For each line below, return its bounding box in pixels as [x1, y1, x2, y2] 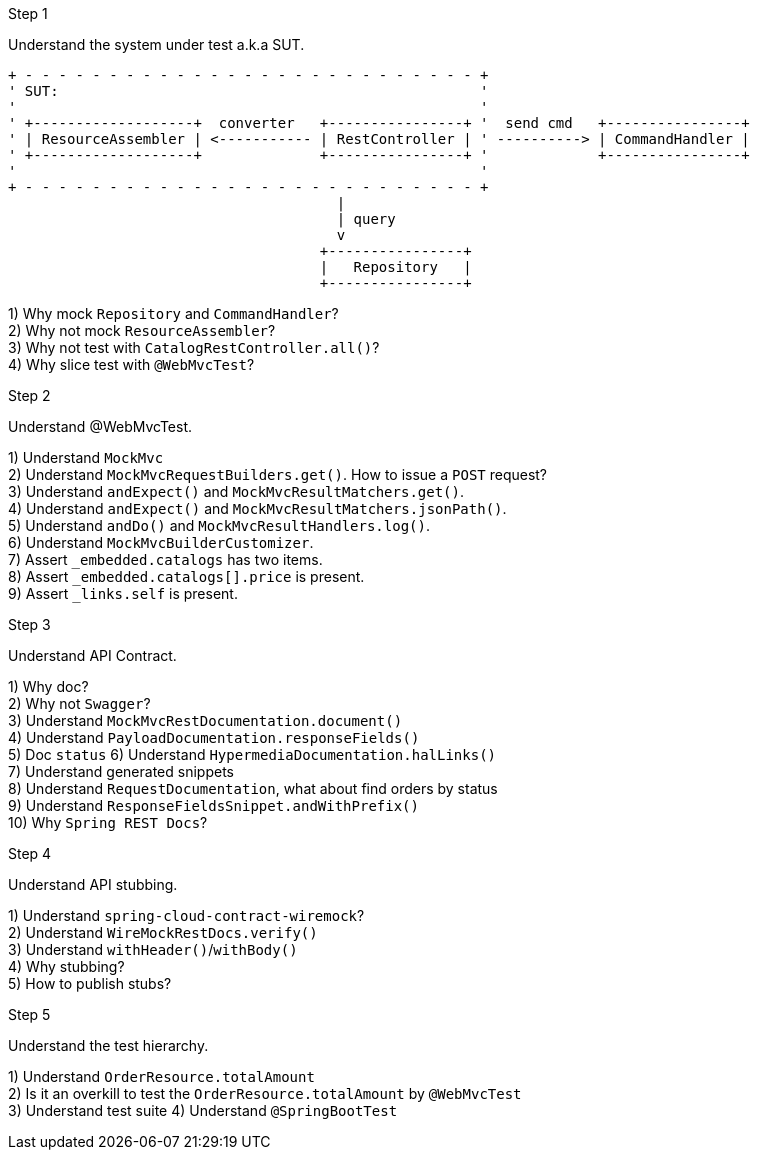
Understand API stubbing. [8, 876, 178, 893]
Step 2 [8, 387, 51, 404]
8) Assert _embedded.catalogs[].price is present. [8, 568, 365, 585]
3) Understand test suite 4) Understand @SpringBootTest [8, 1102, 398, 1119]
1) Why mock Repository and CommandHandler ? [8, 305, 339, 322]
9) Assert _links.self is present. [8, 585, 238, 602]
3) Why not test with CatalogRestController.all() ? [8, 339, 380, 356]
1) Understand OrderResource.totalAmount [8, 1068, 315, 1085]
